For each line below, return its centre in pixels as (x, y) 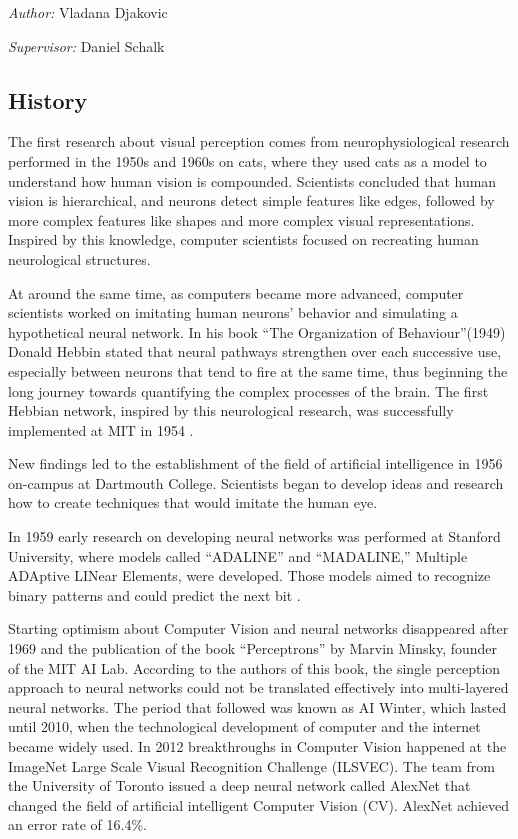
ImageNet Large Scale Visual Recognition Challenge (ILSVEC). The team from (252, 765)
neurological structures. (79, 258)
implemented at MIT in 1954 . (101, 429)
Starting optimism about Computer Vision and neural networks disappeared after (258, 628)
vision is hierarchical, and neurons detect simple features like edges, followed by (251, 200)
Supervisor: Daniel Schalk (86, 45)
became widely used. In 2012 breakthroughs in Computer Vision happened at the (257, 746)
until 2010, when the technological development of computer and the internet (244, 726)
